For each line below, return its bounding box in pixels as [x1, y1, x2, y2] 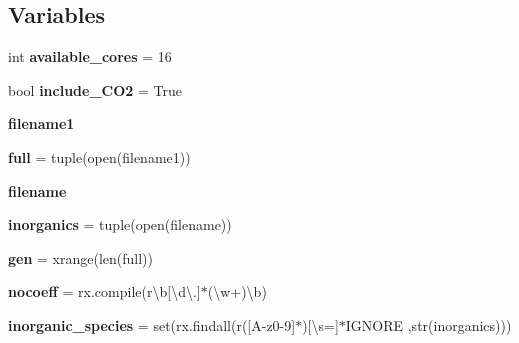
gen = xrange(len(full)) [8, 247, 153, 268]
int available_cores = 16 [8, 46, 172, 67]
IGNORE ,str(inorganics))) [345, 314, 512, 335]
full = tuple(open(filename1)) [8, 146, 191, 167]
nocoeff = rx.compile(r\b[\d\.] [8, 281, 201, 302]
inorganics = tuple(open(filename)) [8, 214, 232, 235]
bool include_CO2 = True [8, 79, 183, 100]
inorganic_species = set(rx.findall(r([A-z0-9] [8, 314, 296, 335]
